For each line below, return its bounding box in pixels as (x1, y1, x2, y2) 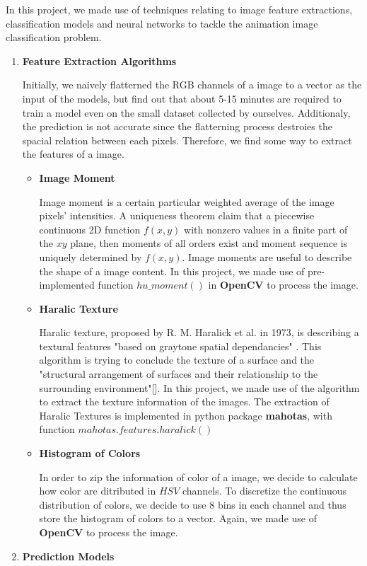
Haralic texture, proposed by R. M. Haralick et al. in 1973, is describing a (39, 325, 359, 340)
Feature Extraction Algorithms (22, 53, 177, 68)
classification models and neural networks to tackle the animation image (6, 16, 318, 30)
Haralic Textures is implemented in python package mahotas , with (39, 408, 332, 422)
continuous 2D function (39, 221, 141, 236)
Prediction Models (22, 548, 115, 563)
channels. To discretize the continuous (182, 483, 347, 498)
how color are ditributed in (39, 483, 156, 498)
